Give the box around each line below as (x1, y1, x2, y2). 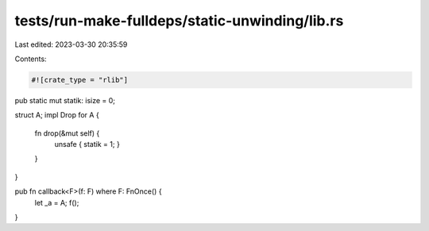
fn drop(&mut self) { (34, 128, 100, 138)
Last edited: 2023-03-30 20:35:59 (14, 40, 128, 49)
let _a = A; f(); (34, 198, 79, 207)
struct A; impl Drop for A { (14, 110, 99, 120)
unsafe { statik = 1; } (54, 140, 121, 149)
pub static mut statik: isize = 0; (14, 95, 115, 105)
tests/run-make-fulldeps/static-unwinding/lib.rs (14, 12, 344, 29)
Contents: (14, 54, 47, 64)
